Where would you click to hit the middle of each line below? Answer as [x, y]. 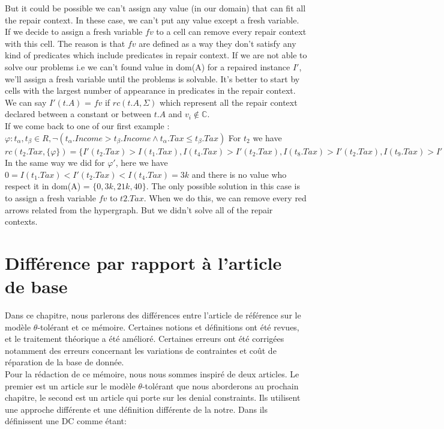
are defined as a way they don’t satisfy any [217, 43]
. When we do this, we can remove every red [225, 197]
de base [36, 286]
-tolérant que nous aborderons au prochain [220, 385]
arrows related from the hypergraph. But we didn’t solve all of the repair [139, 209]
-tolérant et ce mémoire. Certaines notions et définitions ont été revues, [168, 327]
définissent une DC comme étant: [66, 421]
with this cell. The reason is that [65, 43]
